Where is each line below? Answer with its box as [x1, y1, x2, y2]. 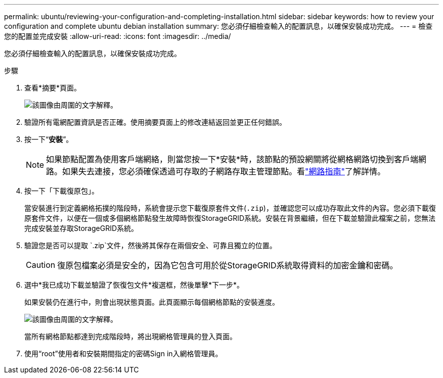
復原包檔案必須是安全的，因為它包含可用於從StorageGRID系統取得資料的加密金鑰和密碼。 [57, 260, 398, 270]
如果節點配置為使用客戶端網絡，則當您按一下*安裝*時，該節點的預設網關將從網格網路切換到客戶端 [46, 154, 419, 164]
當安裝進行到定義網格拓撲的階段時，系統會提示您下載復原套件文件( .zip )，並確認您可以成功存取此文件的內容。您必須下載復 [24, 204, 436, 212]
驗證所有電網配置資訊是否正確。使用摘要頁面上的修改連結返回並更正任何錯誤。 [24, 118, 286, 126]
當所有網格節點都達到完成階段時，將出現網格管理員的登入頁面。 [24, 332, 237, 341]
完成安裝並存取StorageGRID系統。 [24, 224, 139, 232]
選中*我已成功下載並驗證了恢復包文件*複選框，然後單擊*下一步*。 [24, 280, 244, 289]
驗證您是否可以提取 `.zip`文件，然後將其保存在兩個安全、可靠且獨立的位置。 [24, 241, 277, 250]
